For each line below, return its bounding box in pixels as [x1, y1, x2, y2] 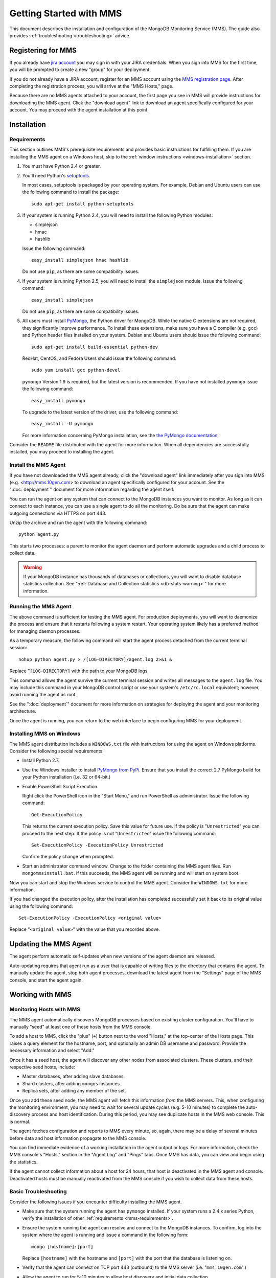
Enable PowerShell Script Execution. [22, 783, 99, 789]
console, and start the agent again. [9, 977, 83, 983]
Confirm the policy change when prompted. [22, 854, 114, 860]
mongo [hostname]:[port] [31, 1244, 94, 1249]
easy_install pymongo [31, 398, 85, 403]
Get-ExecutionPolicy [31, 812, 83, 817]
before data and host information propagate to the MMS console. [9, 1135, 147, 1141]
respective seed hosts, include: [9, 1064, 76, 1070]
